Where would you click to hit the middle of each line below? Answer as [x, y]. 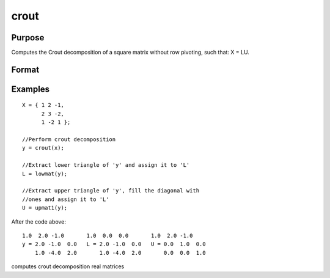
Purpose [28, 38]
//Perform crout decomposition [69, 140]
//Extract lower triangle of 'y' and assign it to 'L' [106, 165]
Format [25, 69]
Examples [31, 89]
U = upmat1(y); [45, 208]
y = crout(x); [43, 148]
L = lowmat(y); [45, 174]
